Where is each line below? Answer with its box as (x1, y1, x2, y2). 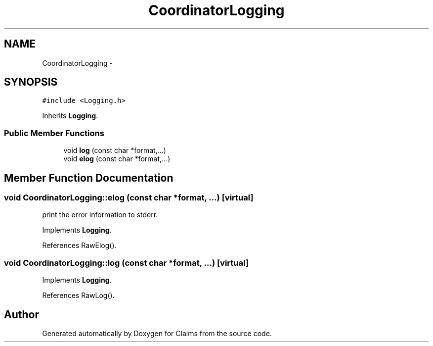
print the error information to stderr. (42, 210, 158, 219)
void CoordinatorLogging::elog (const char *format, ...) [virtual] (4, 193, 254, 203)
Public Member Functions (4, 128, 104, 138)
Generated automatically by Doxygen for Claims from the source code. (42, 329, 272, 338)
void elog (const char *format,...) (63, 154, 171, 163)
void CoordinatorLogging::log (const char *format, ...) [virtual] (4, 257, 249, 268)
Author (4, 308, 39, 321)
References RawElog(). (42, 241, 117, 250)
